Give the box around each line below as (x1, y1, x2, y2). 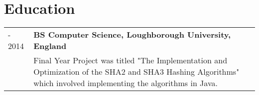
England (33, 40, 67, 52)
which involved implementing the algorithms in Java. (33, 77, 218, 89)
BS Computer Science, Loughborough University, (33, 29, 231, 41)
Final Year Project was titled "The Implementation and (33, 54, 228, 66)
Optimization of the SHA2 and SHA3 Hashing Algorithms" (33, 66, 240, 78)
